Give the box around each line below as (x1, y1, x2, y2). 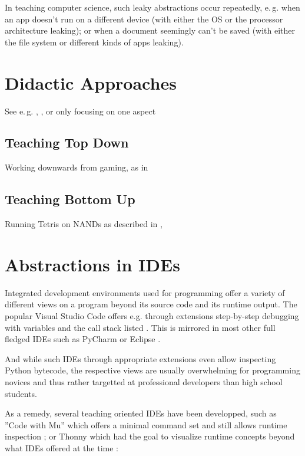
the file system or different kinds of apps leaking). (5, 35, 184, 48)
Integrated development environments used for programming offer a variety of (5, 286, 285, 298)
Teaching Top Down (5, 133, 129, 152)
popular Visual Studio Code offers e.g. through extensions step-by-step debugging (5, 310, 299, 322)
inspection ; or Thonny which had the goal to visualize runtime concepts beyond (5, 430, 295, 442)
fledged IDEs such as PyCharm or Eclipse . (5, 333, 161, 345)
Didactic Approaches (5, 70, 177, 94)
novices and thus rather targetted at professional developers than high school (5, 375, 283, 388)
